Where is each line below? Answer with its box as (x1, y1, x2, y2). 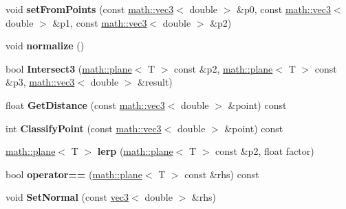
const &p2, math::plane (174, 61, 273, 75)
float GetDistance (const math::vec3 (6, 97, 165, 112)
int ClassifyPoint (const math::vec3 (6, 121, 162, 135)
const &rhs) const (184, 167, 259, 181)
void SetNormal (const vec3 (6, 190, 129, 204)
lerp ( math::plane (97, 144, 173, 158)
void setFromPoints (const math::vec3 (6, 2, 174, 16)
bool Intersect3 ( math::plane (6, 61, 132, 75)
